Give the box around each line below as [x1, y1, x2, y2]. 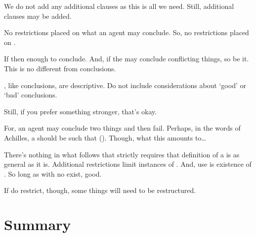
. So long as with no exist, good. [4, 168, 102, 179]
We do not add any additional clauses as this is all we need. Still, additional [4, 1, 234, 11]
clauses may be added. [4, 10, 72, 21]
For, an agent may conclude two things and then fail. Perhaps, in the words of [4, 123, 241, 133]
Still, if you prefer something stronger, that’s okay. [4, 106, 157, 116]
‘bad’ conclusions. [4, 90, 57, 100]
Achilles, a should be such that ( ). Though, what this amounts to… [4, 132, 206, 142]
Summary [4, 214, 71, 235]
